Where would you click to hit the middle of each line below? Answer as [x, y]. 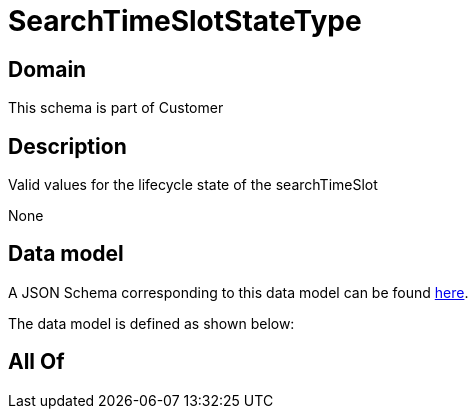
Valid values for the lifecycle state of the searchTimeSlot [193, 185]
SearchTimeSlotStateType [185, 21]
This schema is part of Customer [116, 108]
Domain [47, 69]
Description [67, 146]
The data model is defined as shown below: [151, 323]
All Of [36, 362]
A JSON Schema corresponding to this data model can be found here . [238, 292]
